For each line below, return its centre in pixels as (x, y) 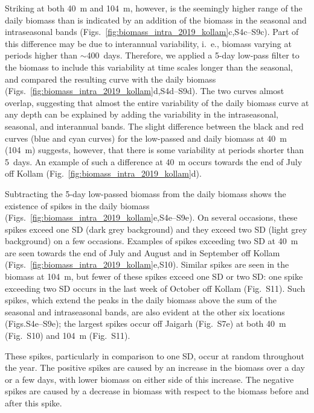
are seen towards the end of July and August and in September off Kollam (143, 252)
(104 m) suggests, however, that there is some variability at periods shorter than (155, 150)
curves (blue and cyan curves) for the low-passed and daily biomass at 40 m (146, 138)
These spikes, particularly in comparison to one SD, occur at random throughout (155, 355)
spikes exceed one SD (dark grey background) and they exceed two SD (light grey (156, 229)
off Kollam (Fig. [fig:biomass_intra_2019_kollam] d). (103, 173)
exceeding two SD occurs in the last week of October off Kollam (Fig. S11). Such (155, 288)
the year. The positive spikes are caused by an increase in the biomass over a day (155, 367)
